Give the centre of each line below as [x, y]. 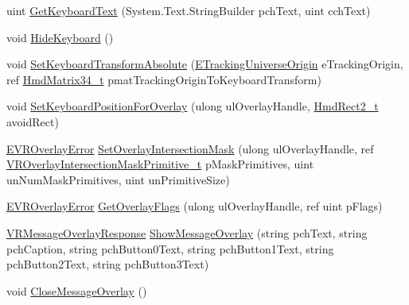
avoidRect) [33, 121]
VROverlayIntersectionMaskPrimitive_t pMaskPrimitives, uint [160, 164]
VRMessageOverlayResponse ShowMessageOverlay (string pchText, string [187, 232]
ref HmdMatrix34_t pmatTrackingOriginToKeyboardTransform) [164, 79]
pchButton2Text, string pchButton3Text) [108, 264]
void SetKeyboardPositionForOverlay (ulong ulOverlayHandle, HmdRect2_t [193, 106]
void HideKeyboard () [60, 37]
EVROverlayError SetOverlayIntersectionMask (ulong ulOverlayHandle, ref [190, 148]
